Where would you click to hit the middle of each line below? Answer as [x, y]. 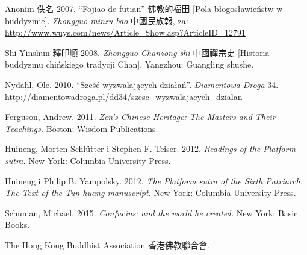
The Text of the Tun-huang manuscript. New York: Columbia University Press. [150, 193]
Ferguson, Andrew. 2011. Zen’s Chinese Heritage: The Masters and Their [140, 117]
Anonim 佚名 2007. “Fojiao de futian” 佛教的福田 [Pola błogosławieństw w [144, 8]
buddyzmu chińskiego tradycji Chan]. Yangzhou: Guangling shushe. [129, 64]
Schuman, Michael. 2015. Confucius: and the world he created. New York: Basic [151, 212]
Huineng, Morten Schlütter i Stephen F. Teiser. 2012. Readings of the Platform [150, 149]
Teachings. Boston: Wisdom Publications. [82, 128]
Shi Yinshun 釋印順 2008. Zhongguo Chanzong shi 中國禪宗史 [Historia [137, 52]
